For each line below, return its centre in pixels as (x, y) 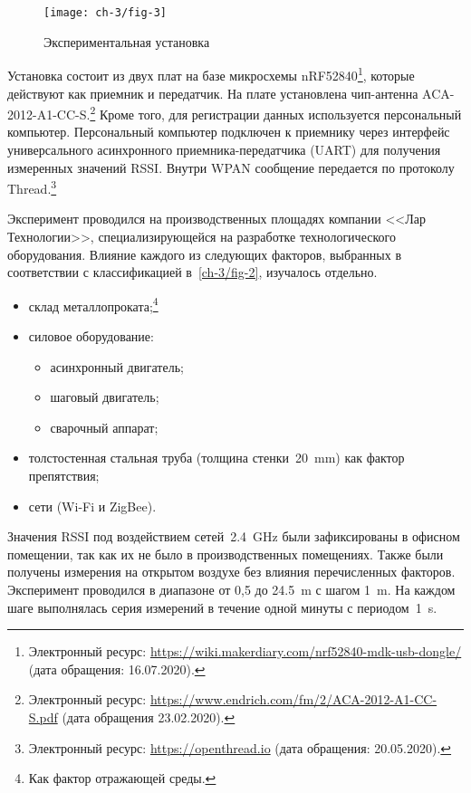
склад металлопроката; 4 (93, 304)
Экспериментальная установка (127, 41)
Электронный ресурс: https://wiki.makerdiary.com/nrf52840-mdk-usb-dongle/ (245, 651)
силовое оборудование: (91, 336)
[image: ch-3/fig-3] (106, 13)
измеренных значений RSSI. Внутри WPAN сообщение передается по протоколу (231, 167)
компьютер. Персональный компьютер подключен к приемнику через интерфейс (229, 132)
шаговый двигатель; (105, 397)
